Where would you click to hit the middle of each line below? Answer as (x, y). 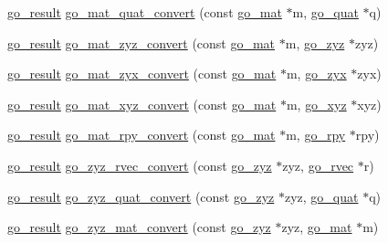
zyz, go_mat (317, 227)
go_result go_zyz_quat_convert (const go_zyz (141, 196)
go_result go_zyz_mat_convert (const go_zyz (139, 227)
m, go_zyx (316, 74)
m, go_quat (325, 12)
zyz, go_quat (321, 196)
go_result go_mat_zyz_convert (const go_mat (142, 42)
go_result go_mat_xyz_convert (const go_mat (142, 104)
